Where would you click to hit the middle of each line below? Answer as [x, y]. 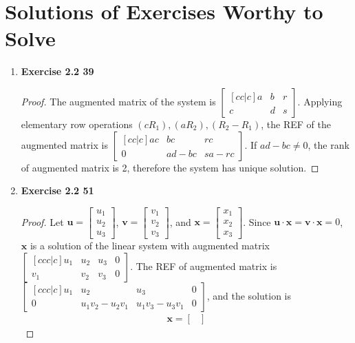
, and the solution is [249, 295]
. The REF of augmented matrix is [204, 266]
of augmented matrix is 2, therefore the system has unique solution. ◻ [170, 167]
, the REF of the [296, 124]
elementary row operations [77, 124]
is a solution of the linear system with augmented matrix [150, 246]
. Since [257, 221]
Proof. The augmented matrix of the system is [118, 101]
